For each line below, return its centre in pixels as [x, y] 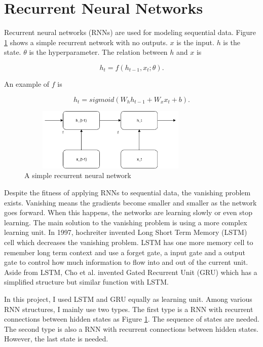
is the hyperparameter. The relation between [98, 52]
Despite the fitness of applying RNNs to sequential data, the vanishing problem [127, 193]
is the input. [195, 42]
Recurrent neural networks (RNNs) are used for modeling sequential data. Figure [130, 32]
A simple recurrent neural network [78, 175]
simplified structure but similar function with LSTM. [86, 282]
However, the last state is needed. [56, 339]
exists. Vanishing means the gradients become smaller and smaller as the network [130, 202]
